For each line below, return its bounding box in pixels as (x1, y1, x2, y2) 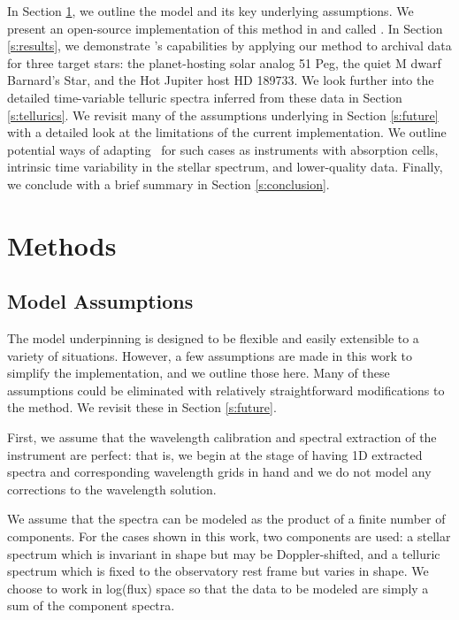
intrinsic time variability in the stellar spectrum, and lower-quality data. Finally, (7, 157, 443, 176)
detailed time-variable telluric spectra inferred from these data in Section (7, 88, 402, 106)
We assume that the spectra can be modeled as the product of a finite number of (7, 509, 446, 528)
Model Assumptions (7, 287, 194, 315)
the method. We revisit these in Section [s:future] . (7, 398, 277, 417)
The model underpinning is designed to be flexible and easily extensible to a (7, 329, 419, 348)
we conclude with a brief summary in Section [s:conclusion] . (7, 174, 330, 193)
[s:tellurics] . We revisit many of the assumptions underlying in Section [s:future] (7, 105, 439, 124)
